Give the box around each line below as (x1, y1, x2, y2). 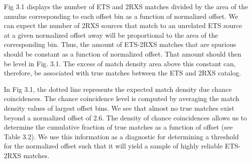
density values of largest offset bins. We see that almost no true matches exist (4, 103, 235, 113)
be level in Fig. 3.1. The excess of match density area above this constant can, (4, 58, 236, 68)
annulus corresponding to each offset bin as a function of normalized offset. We (4, 11, 238, 21)
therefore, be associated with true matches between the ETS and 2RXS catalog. (4, 68, 241, 78)
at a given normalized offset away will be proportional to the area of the (4, 29, 218, 40)
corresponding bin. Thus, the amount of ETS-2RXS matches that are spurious (4, 39, 236, 49)
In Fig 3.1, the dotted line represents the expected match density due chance (4, 84, 232, 94)
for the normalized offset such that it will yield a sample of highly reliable (4, 141, 223, 151)
